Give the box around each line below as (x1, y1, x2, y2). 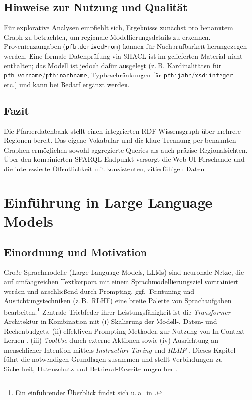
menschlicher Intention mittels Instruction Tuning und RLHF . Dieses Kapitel (4, 344, 236, 354)
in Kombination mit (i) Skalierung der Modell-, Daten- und (40, 316, 217, 326)
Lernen (4, 335, 25, 345)
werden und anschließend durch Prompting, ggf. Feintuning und (4, 286, 195, 296)
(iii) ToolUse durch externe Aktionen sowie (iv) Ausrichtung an (31, 335, 219, 345)
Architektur (4, 316, 39, 326)
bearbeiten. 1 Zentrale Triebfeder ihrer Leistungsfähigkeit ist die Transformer (4, 305, 231, 317)
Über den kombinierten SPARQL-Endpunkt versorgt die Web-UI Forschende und (4, 154, 245, 164)
